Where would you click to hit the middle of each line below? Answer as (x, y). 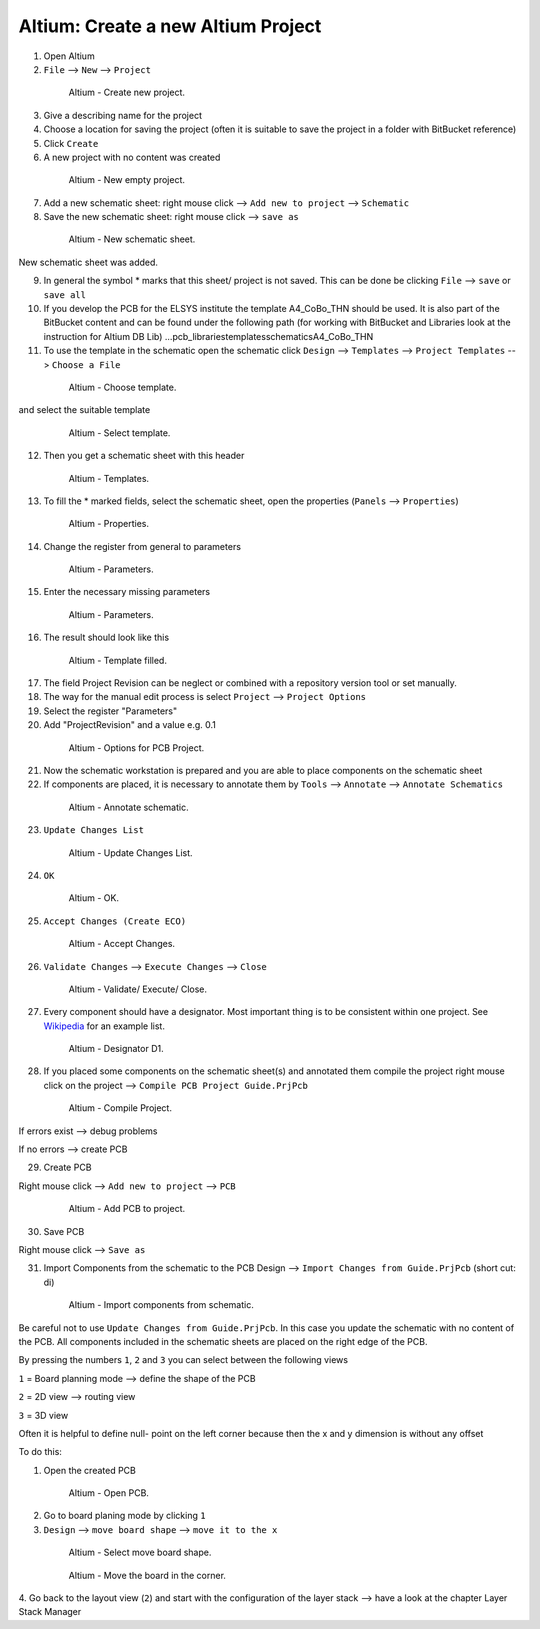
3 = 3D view (43, 1415)
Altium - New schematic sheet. (132, 239)
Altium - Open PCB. (109, 1493)
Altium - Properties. (109, 524)
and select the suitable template (84, 410)
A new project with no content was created (132, 157)
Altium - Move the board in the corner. (147, 1575)
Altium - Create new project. (126, 92)
